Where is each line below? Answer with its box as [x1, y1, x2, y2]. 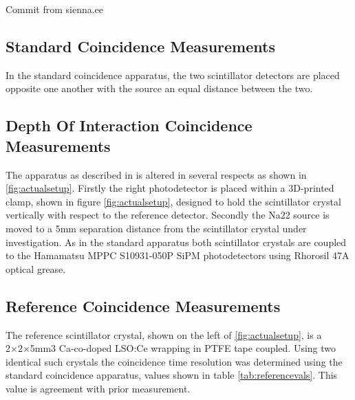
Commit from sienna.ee [6, 2, 104, 16]
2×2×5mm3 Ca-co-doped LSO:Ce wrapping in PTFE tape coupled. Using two [6, 341, 336, 355]
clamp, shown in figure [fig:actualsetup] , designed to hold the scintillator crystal [6, 194, 341, 208]
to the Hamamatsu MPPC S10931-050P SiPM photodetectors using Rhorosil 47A [6, 248, 349, 263]
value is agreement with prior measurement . [6, 381, 191, 395]
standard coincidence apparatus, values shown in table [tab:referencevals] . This [6, 368, 338, 382]
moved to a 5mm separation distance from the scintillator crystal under [6, 221, 307, 235]
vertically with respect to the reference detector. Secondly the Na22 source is [6, 208, 330, 222]
